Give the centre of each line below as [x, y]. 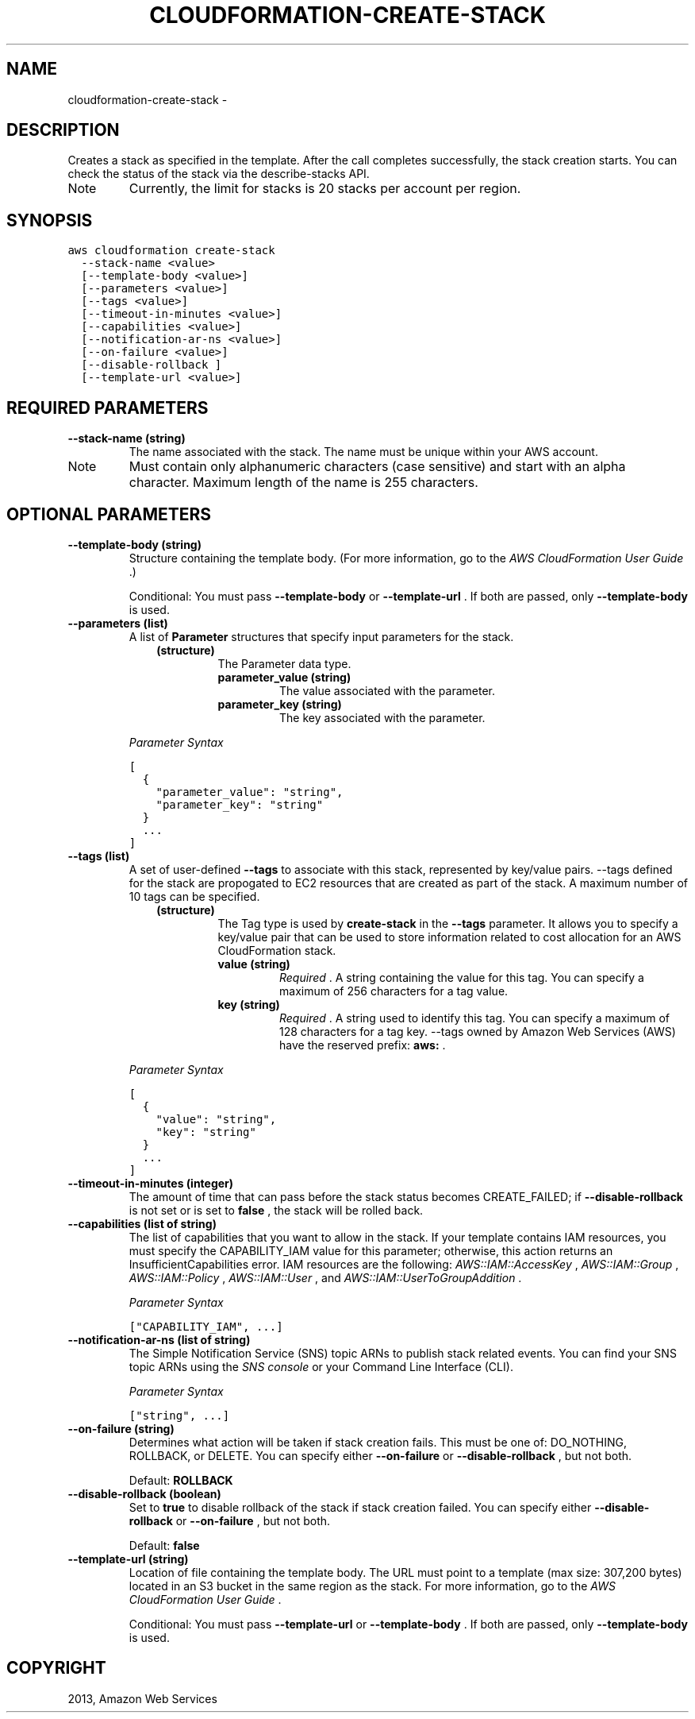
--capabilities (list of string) [142, 1223]
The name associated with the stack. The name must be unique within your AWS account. [363, 452]
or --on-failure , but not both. [253, 1520]
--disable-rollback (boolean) [144, 1493]
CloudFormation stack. [277, 950]
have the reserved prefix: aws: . [363, 1045]
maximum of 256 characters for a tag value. [394, 991]
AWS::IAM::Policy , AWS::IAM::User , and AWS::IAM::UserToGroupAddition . [325, 1277]
